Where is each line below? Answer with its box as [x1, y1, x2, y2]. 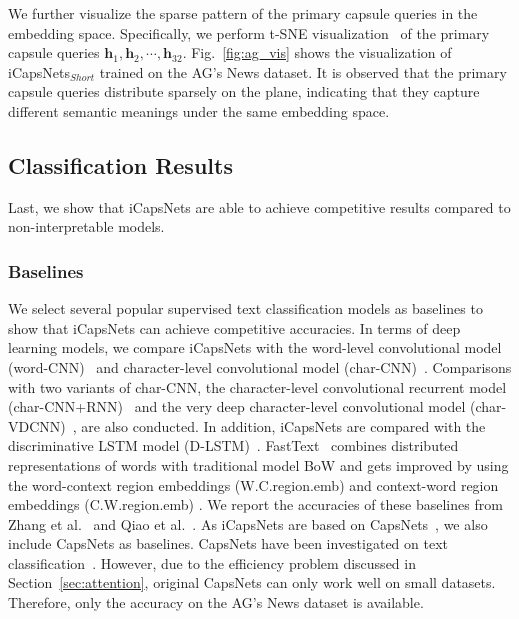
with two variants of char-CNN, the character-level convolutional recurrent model [8, 376, 507, 397]
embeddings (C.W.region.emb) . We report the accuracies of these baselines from [8, 494, 503, 515]
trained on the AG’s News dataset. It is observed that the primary [99, 61, 507, 82]
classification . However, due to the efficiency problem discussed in [8, 552, 416, 573]
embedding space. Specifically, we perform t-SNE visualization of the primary [8, 22, 490, 43]
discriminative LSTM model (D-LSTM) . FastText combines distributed [8, 435, 459, 456]
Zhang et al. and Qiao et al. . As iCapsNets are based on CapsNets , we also [8, 513, 488, 534]
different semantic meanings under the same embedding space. [8, 100, 390, 121]
